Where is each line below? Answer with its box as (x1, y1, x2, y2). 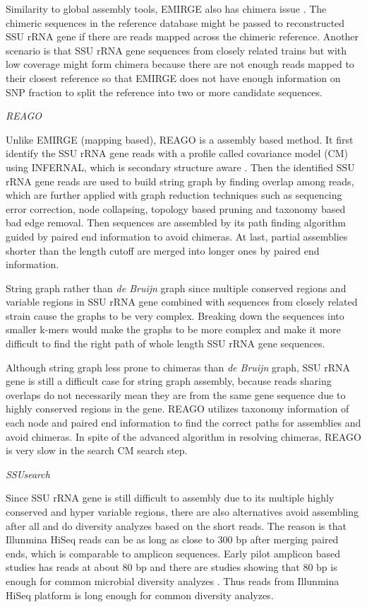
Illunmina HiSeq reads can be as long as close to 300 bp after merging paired (6, 532, 339, 547)
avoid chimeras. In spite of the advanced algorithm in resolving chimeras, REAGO (6, 429, 361, 444)
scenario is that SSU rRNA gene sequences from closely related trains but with (6, 42, 347, 57)
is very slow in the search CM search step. (6, 443, 188, 458)
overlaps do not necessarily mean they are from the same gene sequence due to (6, 387, 346, 402)
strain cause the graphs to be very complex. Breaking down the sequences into (6, 308, 344, 323)
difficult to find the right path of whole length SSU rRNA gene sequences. (6, 336, 325, 351)
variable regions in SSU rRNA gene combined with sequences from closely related (6, 294, 358, 309)
